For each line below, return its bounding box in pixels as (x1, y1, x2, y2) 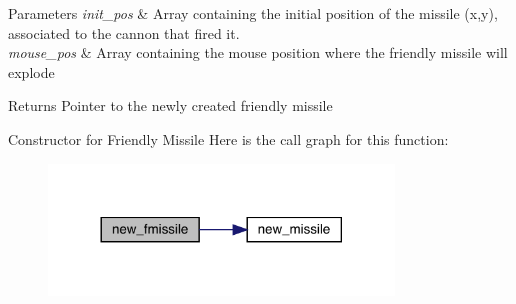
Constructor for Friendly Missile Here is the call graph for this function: (8, 128, 449, 149)
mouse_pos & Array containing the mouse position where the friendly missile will (8, 42, 508, 63)
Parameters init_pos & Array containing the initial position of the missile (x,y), (8, 3, 498, 23)
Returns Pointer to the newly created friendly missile (8, 95, 333, 116)
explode (8, 61, 55, 82)
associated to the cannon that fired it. (8, 22, 240, 43)
